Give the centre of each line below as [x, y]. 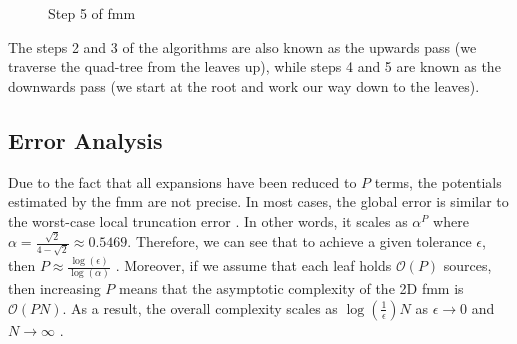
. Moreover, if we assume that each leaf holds [253, 265]
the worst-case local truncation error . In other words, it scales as [208, 220]
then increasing [54, 288]
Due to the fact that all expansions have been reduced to [182, 181]
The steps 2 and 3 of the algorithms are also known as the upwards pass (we [242, 46]
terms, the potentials [438, 181]
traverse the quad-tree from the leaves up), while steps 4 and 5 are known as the [254, 66]
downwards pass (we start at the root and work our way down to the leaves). [244, 85]
